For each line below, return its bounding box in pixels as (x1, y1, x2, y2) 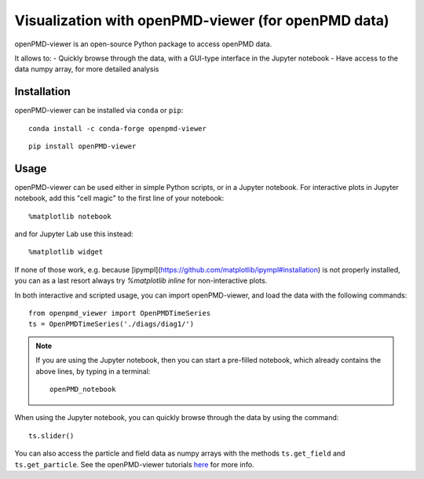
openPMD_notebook (49, 385, 116, 393)
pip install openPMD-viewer (28, 142, 137, 151)
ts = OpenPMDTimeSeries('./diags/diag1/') (28, 320, 195, 329)
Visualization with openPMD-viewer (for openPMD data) (14, 12, 389, 29)
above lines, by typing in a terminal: (35, 366, 151, 376)
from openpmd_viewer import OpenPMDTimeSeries (28, 309, 211, 318)
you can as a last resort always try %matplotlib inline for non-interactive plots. (14, 276, 268, 286)
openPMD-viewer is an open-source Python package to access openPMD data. (14, 39, 272, 49)
